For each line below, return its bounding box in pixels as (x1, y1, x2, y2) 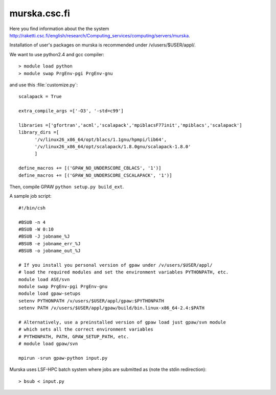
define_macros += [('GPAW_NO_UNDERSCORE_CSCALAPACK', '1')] (18, 172, 172, 178)
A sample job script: (9, 193, 52, 199)
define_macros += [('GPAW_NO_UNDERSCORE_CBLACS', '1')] (18, 165, 162, 171)
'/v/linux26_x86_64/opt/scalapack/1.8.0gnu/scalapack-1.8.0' (34, 144, 191, 150)
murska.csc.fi (9, 8, 70, 19)
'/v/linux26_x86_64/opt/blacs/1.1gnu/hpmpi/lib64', (34, 136, 167, 143)
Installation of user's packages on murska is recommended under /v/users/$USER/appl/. (9, 42, 196, 48)
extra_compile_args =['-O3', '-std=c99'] (18, 108, 124, 114)
